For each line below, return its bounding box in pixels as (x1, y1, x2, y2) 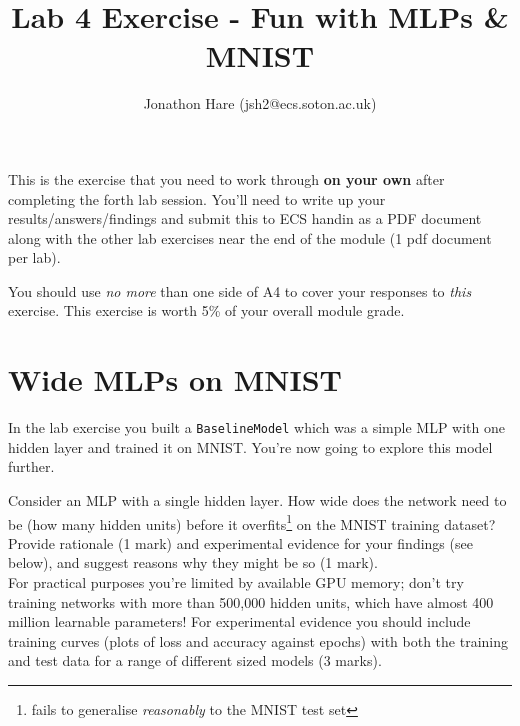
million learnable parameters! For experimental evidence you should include (8, 611, 471, 632)
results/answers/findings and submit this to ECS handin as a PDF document (8, 208, 482, 229)
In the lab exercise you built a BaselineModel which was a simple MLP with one (8, 417, 505, 438)
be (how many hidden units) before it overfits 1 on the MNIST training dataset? (8, 510, 496, 534)
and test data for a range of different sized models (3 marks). (8, 650, 382, 671)
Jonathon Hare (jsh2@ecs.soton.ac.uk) (143, 93, 377, 114)
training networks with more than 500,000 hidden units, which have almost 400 (8, 591, 494, 612)
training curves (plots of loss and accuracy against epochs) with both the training (8, 630, 508, 651)
